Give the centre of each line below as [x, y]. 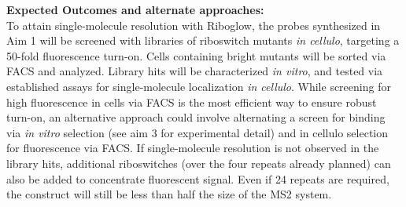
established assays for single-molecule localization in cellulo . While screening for [199, 86]
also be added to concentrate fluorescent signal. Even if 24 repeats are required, [198, 178]
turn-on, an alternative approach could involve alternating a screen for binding [196, 117]
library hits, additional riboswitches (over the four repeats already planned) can [199, 163]
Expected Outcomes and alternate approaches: [135, 9]
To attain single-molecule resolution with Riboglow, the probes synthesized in [194, 25]
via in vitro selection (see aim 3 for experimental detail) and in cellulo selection [197, 132]
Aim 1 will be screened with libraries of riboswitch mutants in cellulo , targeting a [203, 40]
